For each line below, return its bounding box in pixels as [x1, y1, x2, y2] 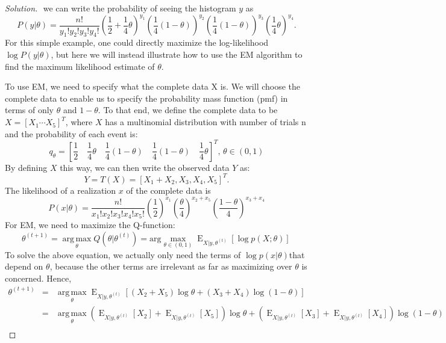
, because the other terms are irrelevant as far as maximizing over [49, 260, 292, 273]
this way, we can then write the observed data [60, 161, 230, 173]
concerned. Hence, [5, 271, 72, 284]
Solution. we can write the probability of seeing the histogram [5, 2, 236, 14]
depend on [5, 260, 43, 273]
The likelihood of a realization [5, 184, 116, 196]
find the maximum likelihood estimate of [5, 60, 155, 72]
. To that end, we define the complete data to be [98, 104, 278, 116]
